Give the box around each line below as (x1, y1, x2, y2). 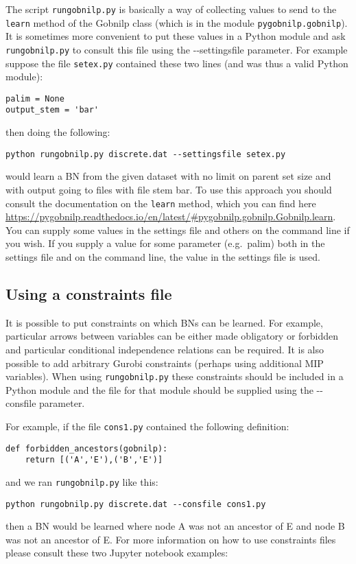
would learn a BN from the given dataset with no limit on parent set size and (5, 169, 331, 183)
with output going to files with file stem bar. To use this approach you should (5, 182, 332, 196)
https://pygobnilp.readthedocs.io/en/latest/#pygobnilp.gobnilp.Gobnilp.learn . (5, 209, 336, 224)
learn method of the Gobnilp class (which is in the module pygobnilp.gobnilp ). (5, 15, 348, 30)
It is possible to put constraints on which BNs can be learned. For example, (5, 315, 323, 329)
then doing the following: (5, 125, 110, 139)
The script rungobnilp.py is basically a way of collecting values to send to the (5, 2, 337, 16)
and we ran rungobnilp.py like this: (5, 474, 158, 489)
